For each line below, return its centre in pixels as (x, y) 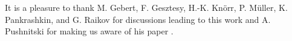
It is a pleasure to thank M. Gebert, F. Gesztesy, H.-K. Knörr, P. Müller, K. (146, 7)
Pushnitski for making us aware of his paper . (89, 31)
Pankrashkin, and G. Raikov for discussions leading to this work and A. (138, 19)
